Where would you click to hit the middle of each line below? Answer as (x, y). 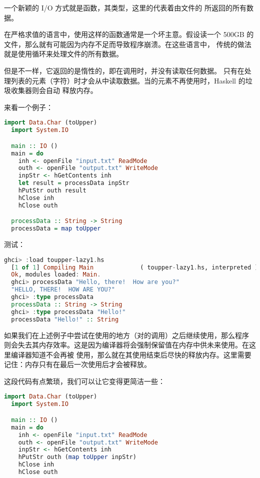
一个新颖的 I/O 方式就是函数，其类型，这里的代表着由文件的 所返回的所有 (125, 7)
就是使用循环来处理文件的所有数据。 (63, 54)
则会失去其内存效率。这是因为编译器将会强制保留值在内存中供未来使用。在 (126, 345)
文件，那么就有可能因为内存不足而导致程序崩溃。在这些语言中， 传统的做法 (128, 44)
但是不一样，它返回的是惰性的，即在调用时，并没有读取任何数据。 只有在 (124, 70)
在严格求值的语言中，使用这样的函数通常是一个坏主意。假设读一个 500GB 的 (129, 34)
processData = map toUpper (56, 229)
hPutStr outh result (52, 190)
